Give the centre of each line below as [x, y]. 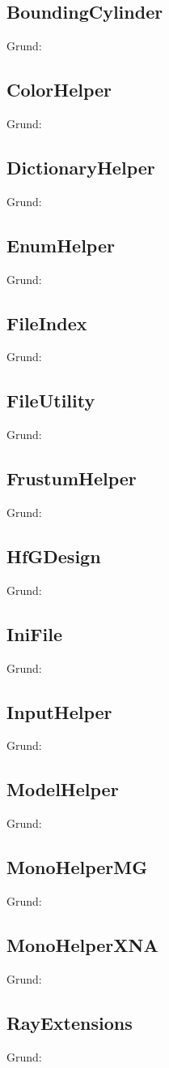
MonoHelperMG [77, 867]
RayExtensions [70, 1022]
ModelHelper [63, 789]
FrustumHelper [72, 478]
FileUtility [51, 400]
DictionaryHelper [81, 167]
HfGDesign [54, 556]
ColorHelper [59, 90]
